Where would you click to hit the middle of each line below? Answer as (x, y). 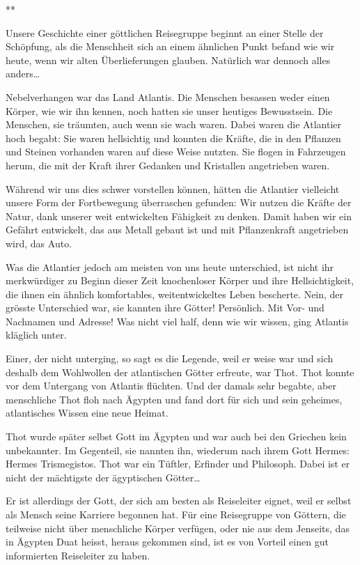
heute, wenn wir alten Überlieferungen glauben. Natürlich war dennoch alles (168, 60)
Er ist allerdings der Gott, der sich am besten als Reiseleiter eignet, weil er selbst (179, 501)
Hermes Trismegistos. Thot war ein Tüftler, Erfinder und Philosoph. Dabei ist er (178, 464)
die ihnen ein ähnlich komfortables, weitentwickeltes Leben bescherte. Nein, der (175, 294)
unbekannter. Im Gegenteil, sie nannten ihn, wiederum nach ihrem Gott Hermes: (178, 450)
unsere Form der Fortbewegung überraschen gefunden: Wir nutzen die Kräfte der (179, 202)
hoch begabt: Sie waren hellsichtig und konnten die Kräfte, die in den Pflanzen (173, 138)
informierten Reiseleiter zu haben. (78, 555)
